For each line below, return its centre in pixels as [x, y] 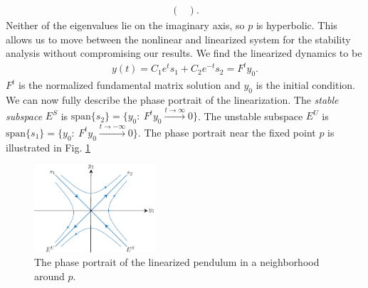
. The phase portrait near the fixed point [227, 132]
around [49, 276]
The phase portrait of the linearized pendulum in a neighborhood [177, 262]
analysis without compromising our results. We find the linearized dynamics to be [184, 53]
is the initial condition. [305, 85]
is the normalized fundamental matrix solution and [130, 85]
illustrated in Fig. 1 [48, 147]
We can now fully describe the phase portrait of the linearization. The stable [172, 99]
